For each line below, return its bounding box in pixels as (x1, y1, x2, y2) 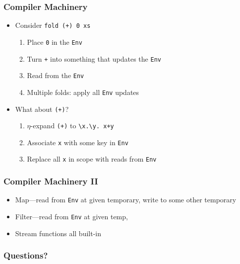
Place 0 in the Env (27, 36, 82, 47)
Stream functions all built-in (15, 228, 102, 238)
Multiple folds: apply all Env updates (27, 87, 139, 97)
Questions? (3, 249, 48, 262)
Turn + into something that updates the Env (27, 53, 161, 64)
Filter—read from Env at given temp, (15, 211, 128, 221)
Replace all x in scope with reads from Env (27, 154, 157, 164)
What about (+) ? (15, 103, 69, 114)
